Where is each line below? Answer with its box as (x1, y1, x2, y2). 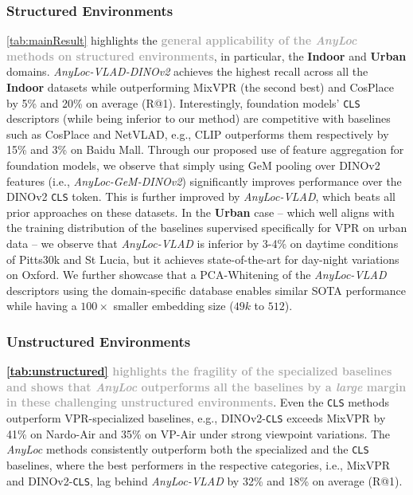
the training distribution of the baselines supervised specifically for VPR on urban (6, 219, 407, 236)
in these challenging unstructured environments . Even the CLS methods (6, 394, 390, 411)
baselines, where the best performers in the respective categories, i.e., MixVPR (6, 457, 391, 473)
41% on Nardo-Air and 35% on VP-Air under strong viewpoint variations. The (6, 425, 391, 442)
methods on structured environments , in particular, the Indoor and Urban (6, 47, 407, 64)
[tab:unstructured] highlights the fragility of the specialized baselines (6, 363, 392, 379)
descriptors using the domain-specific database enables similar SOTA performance (6, 281, 407, 298)
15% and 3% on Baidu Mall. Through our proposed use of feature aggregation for (6, 141, 404, 158)
